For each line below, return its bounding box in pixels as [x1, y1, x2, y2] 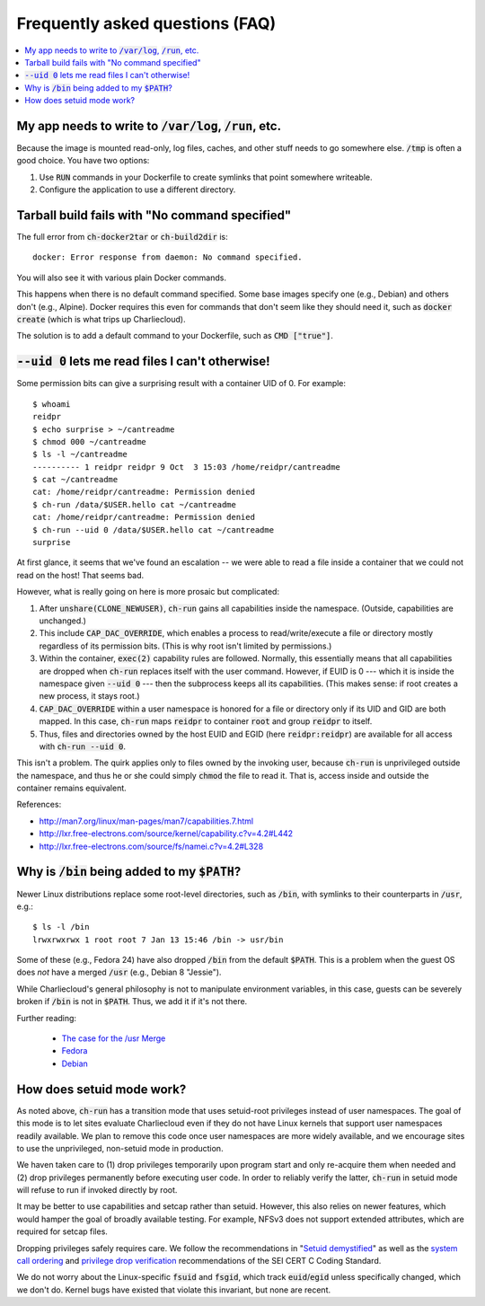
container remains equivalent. [16, 782, 128, 794]
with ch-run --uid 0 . [39, 741, 126, 752]
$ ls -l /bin [32, 922, 90, 932]
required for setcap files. [16, 1226, 108, 1237]
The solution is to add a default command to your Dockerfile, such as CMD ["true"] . [16, 331, 334, 341]
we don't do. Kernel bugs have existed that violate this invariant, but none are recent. [16, 1284, 331, 1295]
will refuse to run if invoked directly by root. [16, 1185, 178, 1196]
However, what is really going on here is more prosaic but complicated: [16, 587, 280, 597]
